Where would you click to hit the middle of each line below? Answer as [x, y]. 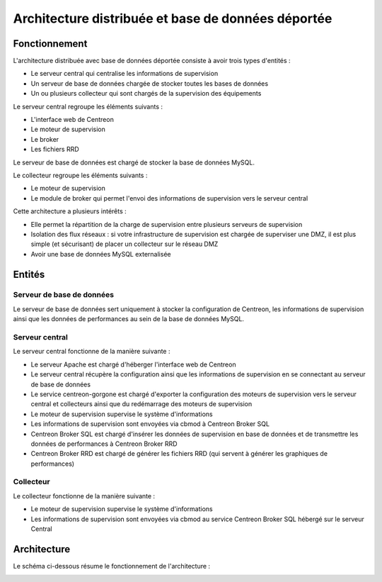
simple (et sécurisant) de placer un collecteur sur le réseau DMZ [125, 244]
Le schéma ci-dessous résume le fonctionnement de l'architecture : [112, 566]
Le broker [45, 139]
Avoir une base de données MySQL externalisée [101, 254]
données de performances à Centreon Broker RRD [104, 444]
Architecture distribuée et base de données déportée [173, 18]
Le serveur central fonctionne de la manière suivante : [92, 352]
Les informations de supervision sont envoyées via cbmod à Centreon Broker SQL [150, 424]
